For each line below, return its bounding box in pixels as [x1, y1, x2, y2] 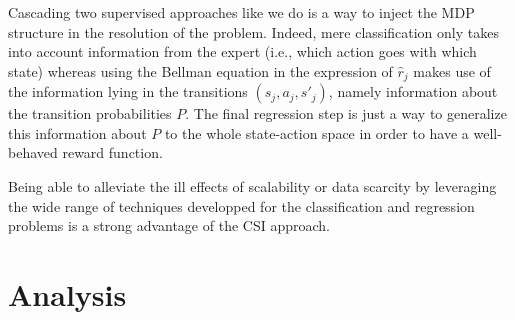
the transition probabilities [8, 103, 172, 124]
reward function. [62, 142, 163, 163]
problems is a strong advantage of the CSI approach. [8, 215, 330, 236]
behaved [8, 142, 58, 163]
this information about [8, 122, 147, 143]
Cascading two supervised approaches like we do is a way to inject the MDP [8, 2, 475, 22]
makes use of [413, 60, 491, 81]
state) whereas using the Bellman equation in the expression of [8, 60, 393, 81]
